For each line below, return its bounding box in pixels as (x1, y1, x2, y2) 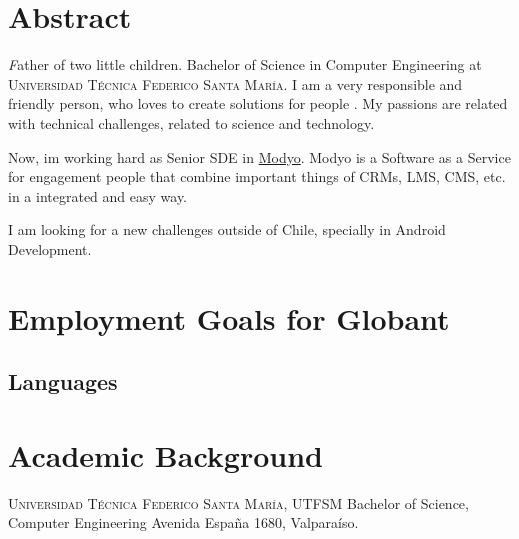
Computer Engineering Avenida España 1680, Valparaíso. (8, 512, 359, 533)
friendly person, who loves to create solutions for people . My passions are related (8, 93, 508, 114)
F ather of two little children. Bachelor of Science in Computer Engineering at (8, 54, 482, 75)
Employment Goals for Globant (8, 297, 450, 338)
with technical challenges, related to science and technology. (8, 112, 375, 133)
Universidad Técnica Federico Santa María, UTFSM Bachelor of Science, (8, 492, 469, 513)
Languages (8, 366, 118, 397)
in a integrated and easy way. (8, 185, 188, 206)
